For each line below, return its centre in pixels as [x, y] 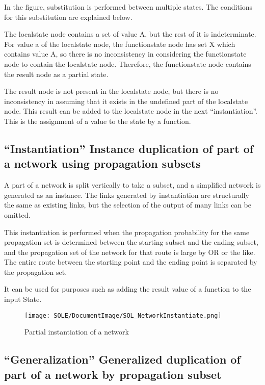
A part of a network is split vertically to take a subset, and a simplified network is [132, 185]
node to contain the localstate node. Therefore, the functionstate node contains [128, 63]
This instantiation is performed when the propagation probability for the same [127, 232]
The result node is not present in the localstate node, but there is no [111, 91]
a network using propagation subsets [102, 163]
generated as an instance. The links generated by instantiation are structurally [127, 195]
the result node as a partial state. [56, 74]
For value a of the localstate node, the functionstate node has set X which [120, 44]
